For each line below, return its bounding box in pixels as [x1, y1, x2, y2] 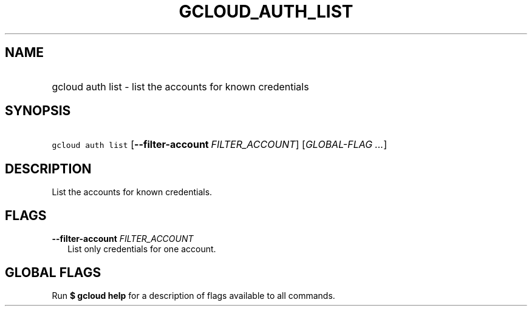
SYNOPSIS [5, 103, 71, 119]
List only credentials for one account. [67, 244, 216, 255]
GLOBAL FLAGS [5, 264, 101, 280]
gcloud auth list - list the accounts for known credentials [52, 80, 309, 93]
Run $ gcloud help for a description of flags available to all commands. [52, 290, 335, 301]
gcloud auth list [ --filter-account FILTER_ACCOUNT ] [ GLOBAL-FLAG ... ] [52, 138, 387, 151]
